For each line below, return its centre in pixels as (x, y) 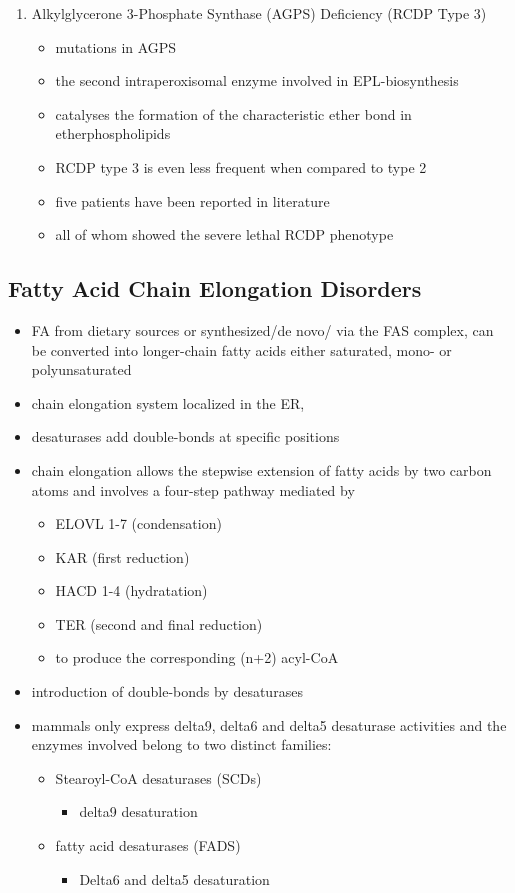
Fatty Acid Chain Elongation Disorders (215, 288)
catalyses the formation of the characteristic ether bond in (233, 113)
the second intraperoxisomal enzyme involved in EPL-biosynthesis (257, 80)
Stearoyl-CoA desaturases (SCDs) (158, 777)
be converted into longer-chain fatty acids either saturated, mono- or (241, 349)
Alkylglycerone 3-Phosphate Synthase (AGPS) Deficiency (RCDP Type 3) (259, 13)
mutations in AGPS (116, 46)
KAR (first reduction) (122, 556)
